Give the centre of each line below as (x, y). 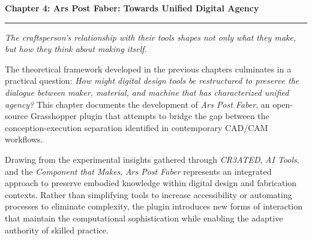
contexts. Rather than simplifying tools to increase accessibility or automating (148, 194)
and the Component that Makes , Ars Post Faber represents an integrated (138, 171)
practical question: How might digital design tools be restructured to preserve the (152, 80)
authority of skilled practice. (57, 230)
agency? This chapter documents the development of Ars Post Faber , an (137, 104)
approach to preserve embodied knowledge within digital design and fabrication (151, 183)
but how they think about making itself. (76, 49)
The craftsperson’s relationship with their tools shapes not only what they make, (151, 37)
